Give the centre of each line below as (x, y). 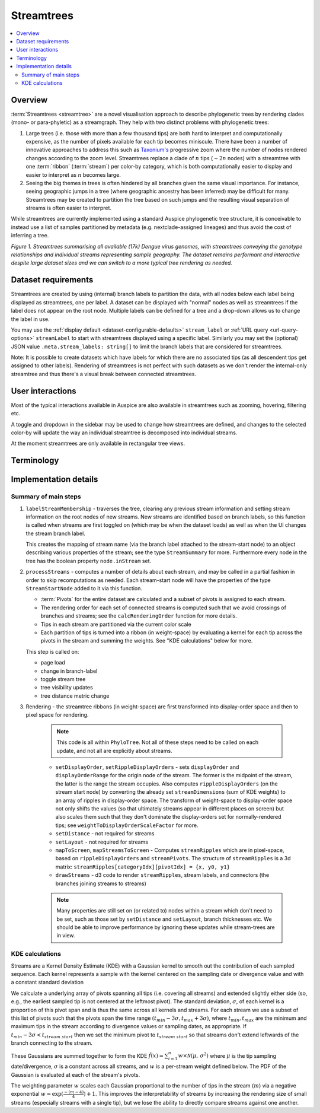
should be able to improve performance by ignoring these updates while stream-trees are (166, 927)
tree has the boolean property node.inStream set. (89, 561)
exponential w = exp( (37, 1094)
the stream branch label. (55, 533)
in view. (66, 936)
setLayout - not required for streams (102, 842)
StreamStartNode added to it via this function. (84, 589)
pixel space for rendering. (57, 715)
